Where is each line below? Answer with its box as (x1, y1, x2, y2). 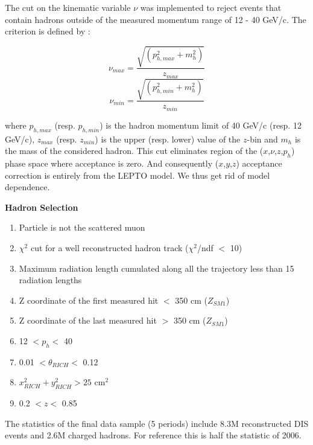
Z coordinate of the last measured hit (19, 314, 157, 327)
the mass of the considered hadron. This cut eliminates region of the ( (5, 144, 264, 157)
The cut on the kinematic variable (5, 1, 131, 13)
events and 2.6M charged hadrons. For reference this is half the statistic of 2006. (5, 429, 302, 441)
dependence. (5, 181, 50, 193)
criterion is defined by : (5, 25, 90, 37)
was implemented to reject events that (140, 1, 282, 13)
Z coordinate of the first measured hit (19, 293, 159, 306)
